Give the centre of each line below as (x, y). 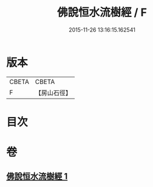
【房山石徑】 (53, 93)
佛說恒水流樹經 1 (37, 176)
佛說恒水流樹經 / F (102, 12)
